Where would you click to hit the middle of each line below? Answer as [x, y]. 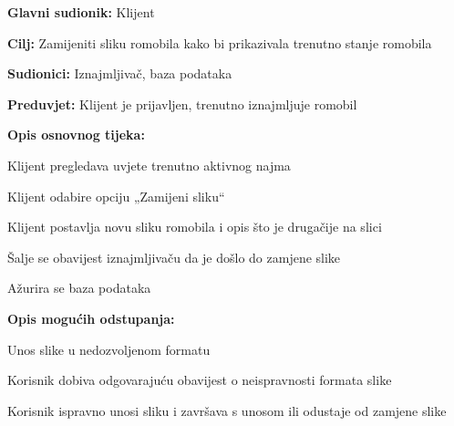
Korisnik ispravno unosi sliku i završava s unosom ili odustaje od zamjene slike [227, 410]
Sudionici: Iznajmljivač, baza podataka [120, 73]
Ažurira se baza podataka [79, 288]
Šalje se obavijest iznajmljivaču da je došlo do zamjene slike [174, 257]
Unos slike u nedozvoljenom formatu [109, 349]
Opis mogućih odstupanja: [91, 318]
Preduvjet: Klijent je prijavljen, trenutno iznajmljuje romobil [182, 104]
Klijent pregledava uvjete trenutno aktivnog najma [149, 165]
